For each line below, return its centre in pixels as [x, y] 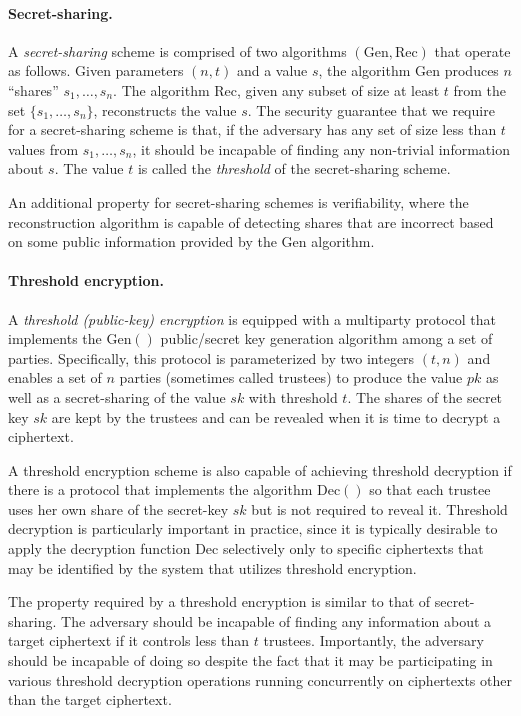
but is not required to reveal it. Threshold [379, 508]
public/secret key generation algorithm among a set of [326, 338]
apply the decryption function [99, 548]
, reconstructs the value [165, 109]
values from [43, 148]
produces [471, 70]
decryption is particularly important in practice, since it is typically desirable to [253, 528]
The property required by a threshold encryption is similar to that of [219, 601]
